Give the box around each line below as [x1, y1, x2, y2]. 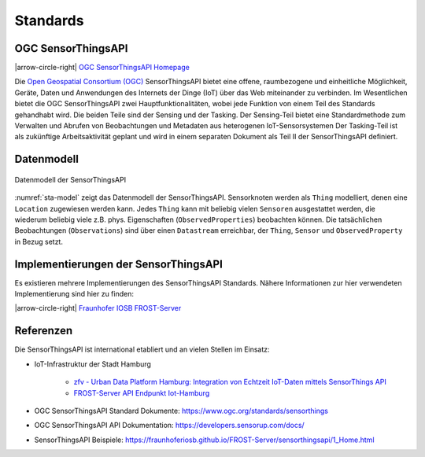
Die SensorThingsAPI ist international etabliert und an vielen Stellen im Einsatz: [14, 345, 271, 354]
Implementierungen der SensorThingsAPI [14, 257, 224, 271]
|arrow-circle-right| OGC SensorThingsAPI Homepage [14, 63, 190, 72]
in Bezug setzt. [14, 237, 63, 246]
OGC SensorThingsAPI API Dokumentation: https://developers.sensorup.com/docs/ [34, 421, 305, 430]
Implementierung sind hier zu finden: [14, 289, 134, 299]
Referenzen [14, 324, 73, 337]
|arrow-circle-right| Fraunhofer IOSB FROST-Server [14, 304, 182, 313]
